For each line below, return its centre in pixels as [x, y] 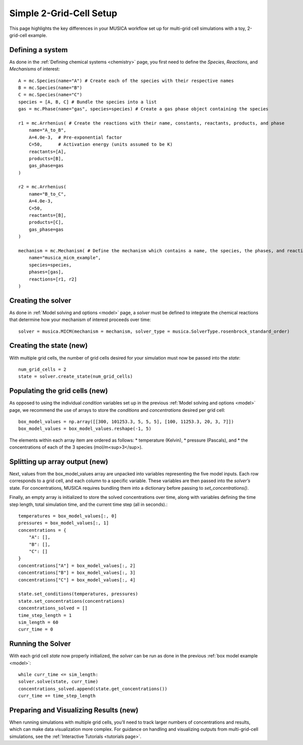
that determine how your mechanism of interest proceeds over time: [80, 320]
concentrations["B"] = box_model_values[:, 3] [77, 573]
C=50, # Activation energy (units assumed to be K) [100, 145]
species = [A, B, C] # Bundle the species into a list [88, 102]
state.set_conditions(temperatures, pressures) [78, 594]
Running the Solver [40, 644]
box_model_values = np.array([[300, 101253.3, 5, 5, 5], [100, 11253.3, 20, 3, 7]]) [126, 422]
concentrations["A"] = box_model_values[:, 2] [77, 565]
